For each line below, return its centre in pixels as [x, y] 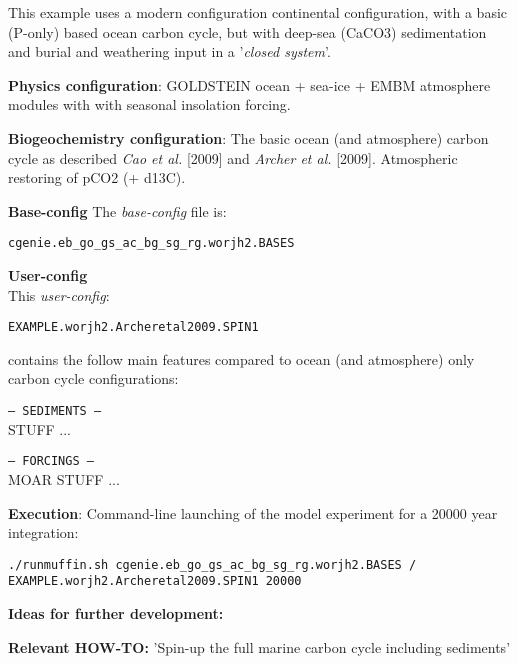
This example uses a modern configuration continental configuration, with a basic [257, 12]
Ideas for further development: [116, 613]
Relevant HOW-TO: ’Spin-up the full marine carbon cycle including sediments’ [259, 646]
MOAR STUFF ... [64, 478]
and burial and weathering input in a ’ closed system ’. [169, 51]
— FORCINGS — [51, 461]
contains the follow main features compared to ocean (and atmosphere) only [241, 358]
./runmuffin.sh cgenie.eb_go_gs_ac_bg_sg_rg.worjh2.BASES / [212, 564]
